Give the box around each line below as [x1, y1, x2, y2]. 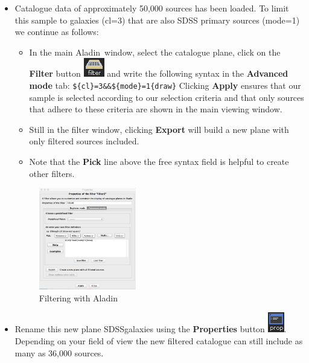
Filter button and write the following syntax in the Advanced [29, 67, 288, 80]
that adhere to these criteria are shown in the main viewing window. [29, 103, 282, 115]
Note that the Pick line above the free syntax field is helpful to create [29, 155, 289, 167]
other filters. [29, 167, 75, 179]
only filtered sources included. [29, 135, 139, 147]
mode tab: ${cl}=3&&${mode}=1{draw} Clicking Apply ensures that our [29, 79, 301, 91]
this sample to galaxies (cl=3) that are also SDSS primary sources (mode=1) [14, 13, 300, 26]
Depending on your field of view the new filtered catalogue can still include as [14, 335, 303, 347]
